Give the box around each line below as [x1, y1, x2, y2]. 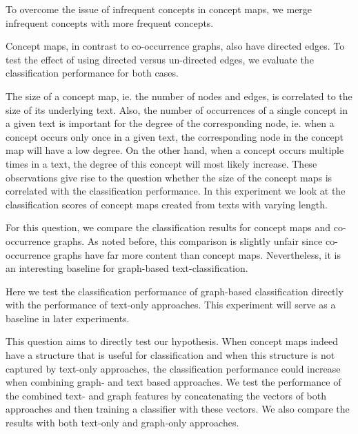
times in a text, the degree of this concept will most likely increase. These [6, 156, 317, 170]
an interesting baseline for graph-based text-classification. [6, 261, 248, 275]
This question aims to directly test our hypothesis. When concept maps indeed [6, 334, 339, 348]
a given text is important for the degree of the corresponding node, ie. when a [6, 116, 335, 130]
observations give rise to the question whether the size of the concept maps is [6, 170, 332, 184]
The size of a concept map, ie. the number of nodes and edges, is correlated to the [6, 88, 352, 103]
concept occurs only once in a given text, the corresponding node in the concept [6, 129, 344, 144]
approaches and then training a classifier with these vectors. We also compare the [6, 402, 350, 416]
